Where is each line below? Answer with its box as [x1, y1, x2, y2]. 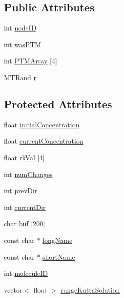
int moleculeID [4, 268, 48, 278]
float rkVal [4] [4, 152, 45, 162]
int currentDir [4, 202, 46, 212]
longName [42, 235, 73, 245]
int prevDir [4, 185, 38, 196]
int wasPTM [4, 39, 41, 49]
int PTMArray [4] [4, 56, 57, 66]
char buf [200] [4, 218, 45, 229]
